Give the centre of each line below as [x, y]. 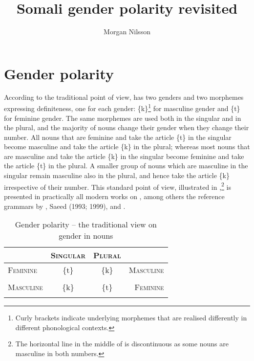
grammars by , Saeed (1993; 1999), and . [65, 206]
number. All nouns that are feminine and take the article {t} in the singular [118, 137]
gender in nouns [86, 236]
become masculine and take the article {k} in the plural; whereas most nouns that [127, 147]
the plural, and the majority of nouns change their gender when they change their [127, 127]
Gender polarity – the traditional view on [86, 225]
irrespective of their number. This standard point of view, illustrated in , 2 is [118, 186]
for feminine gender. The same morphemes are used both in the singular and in [123, 118]
